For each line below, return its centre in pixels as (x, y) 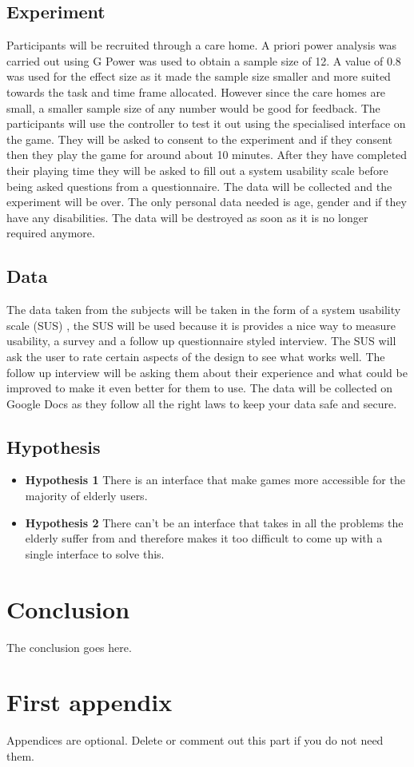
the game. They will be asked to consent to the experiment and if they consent (199, 139)
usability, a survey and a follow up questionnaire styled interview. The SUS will (201, 341)
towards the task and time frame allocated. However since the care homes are (196, 91)
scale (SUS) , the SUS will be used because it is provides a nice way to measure (201, 325)
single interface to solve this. (95, 553)
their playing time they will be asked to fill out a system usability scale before (197, 170)
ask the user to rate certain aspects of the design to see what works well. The (196, 356)
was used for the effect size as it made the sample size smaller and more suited (199, 76)
